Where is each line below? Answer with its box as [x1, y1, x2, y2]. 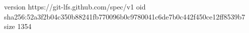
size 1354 [4, 21, 32, 31]
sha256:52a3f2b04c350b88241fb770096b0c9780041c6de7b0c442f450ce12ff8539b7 [4, 11, 245, 21]
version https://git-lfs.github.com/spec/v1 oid [4, 1, 146, 11]
